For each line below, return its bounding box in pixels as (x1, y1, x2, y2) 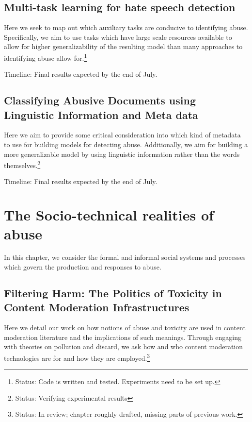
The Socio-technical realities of (4, 205, 214, 225)
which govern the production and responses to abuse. (4, 261, 161, 271)
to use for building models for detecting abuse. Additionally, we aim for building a (4, 139, 248, 150)
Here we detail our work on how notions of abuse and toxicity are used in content (4, 322, 246, 333)
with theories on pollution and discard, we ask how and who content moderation (4, 341, 243, 352)
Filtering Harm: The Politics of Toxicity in (4, 285, 222, 300)
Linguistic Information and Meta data (4, 107, 198, 122)
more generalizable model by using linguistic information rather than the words (4, 149, 240, 159)
